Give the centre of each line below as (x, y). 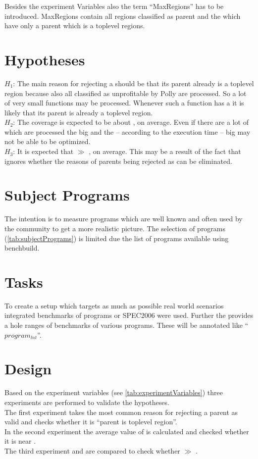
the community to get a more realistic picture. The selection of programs (115, 228)
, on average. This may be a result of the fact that (165, 151)
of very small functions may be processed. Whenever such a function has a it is (124, 103)
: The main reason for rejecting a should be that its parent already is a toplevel (133, 83)
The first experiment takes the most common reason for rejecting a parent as (121, 412)
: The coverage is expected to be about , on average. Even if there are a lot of (131, 122)
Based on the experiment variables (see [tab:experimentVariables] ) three (114, 392)
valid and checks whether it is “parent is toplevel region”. (91, 422)
